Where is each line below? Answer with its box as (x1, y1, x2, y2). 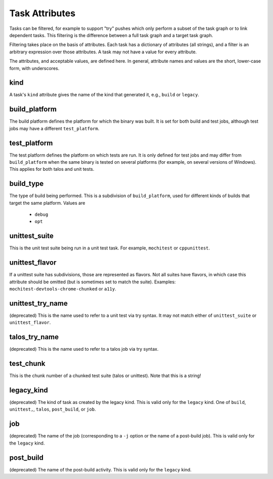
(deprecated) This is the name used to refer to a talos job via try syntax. (9, 346, 159, 352)
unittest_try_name (9, 299, 68, 308)
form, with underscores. (9, 65, 60, 71)
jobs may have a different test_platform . (9, 125, 100, 131)
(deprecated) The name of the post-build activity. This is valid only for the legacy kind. (9, 466, 192, 472)
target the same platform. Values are (9, 200, 85, 206)
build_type (9, 179, 44, 188)
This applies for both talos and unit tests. (9, 166, 95, 172)
